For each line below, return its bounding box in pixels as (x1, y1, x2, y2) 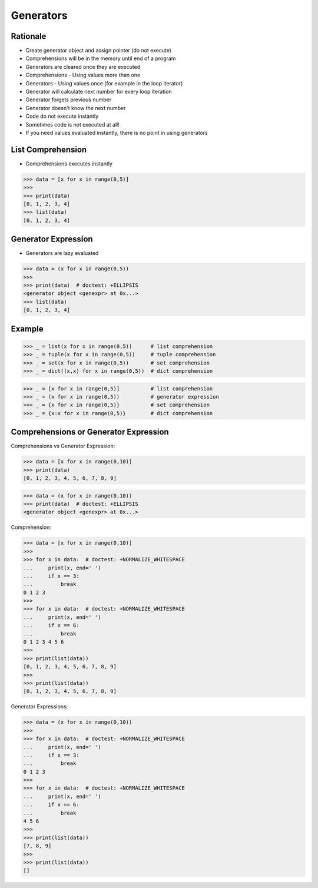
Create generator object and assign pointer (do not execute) (25, 47, 172, 54)
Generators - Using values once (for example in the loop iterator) (25, 79, 183, 87)
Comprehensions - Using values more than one (25, 71, 141, 79)
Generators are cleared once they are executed (25, 63, 141, 70)
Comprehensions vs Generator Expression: (11, 442, 115, 450)
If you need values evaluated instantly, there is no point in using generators (25, 129, 208, 136)
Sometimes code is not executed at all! (25, 121, 120, 128)
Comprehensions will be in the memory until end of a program (25, 55, 176, 62)
